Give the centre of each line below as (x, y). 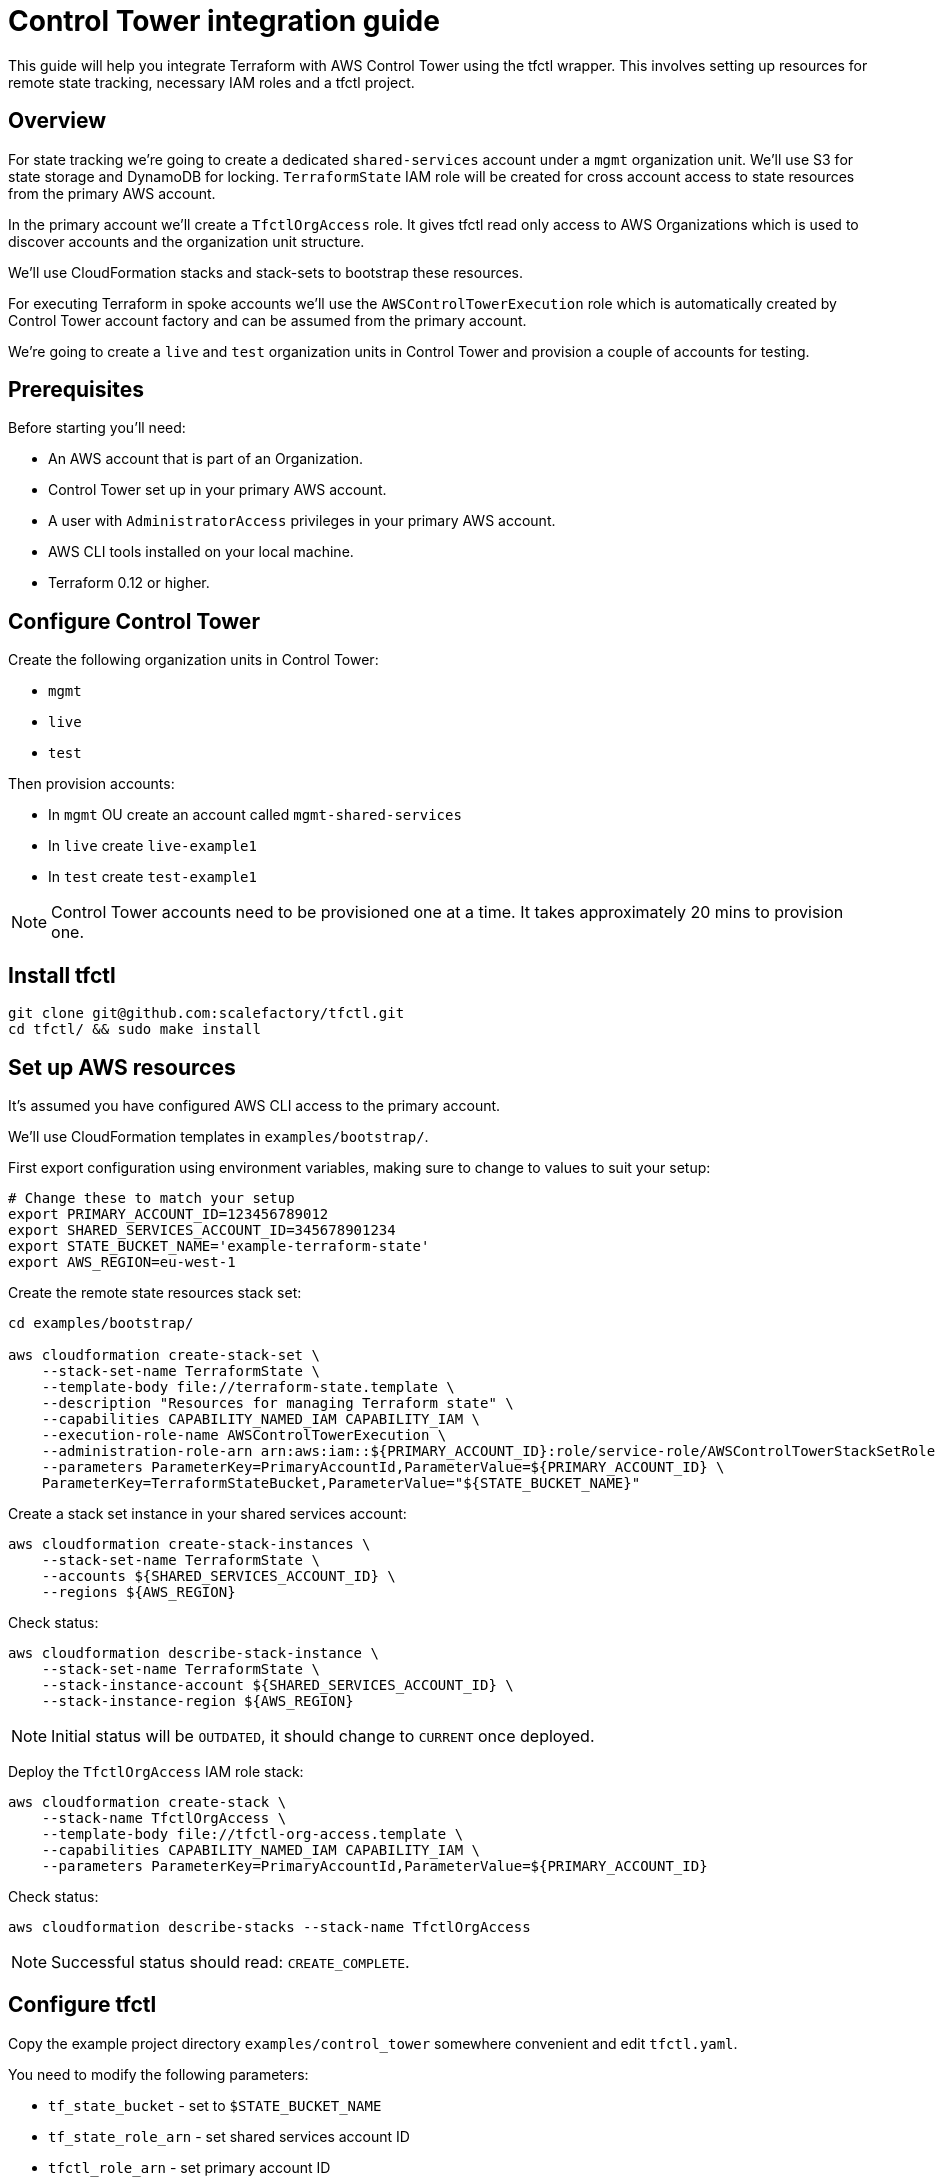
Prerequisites (76, 390)
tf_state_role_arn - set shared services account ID (229, 2136)
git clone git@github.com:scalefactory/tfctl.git (206, 1013)
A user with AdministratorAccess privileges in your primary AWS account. (302, 521)
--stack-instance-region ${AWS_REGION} (197, 1700)
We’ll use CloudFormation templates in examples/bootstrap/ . (218, 1136)
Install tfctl (62, 975)
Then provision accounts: (91, 784)
